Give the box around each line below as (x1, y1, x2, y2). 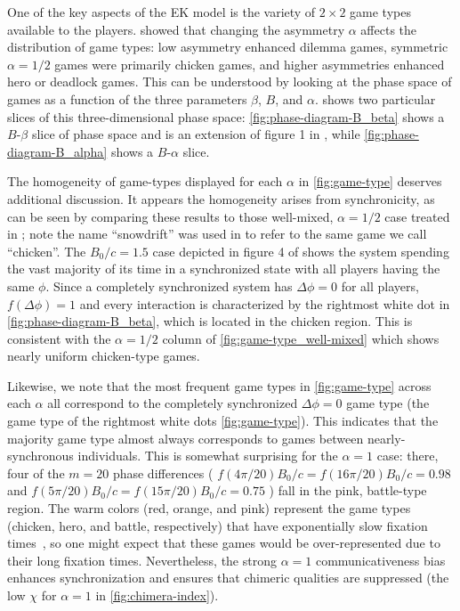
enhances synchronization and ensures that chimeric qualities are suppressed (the (7, 568, 449, 587)
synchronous (7, 446, 74, 465)
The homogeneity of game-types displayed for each (7, 172, 283, 191)
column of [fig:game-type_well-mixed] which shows (162, 329, 440, 347)
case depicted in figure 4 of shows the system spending (152, 241, 449, 260)
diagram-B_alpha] (7, 142, 108, 160)
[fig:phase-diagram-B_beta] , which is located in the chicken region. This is (7, 312, 413, 330)
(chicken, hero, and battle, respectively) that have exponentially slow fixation (7, 516, 428, 534)
